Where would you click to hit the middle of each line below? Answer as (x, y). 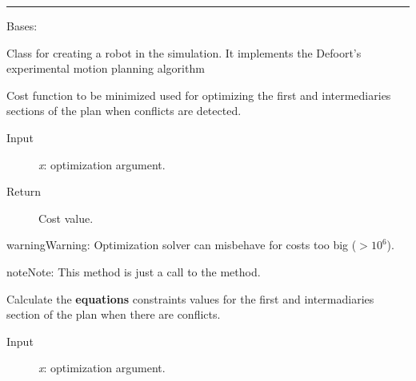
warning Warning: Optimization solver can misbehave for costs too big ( (182, 245)
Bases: (22, 26)
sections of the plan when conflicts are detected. (124, 111)
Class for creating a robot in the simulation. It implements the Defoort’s (184, 52)
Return (24, 191)
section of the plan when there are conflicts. (114, 314)
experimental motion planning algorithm (106, 68)
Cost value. (66, 218)
